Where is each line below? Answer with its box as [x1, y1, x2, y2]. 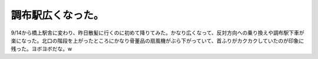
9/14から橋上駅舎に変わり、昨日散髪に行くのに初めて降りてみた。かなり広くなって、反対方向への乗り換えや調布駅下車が [11, 29, 304, 36]
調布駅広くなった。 [11, 9, 104, 22]
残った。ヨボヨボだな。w [11, 46, 72, 53]
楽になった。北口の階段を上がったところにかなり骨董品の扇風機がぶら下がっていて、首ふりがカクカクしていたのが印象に [11, 37, 304, 44]
